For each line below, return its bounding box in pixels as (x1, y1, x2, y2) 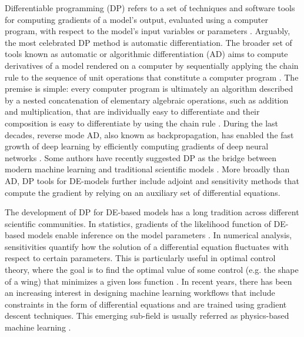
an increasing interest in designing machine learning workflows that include (5, 286, 275, 299)
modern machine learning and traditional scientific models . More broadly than (5, 163, 290, 175)
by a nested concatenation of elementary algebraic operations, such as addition (5, 94, 289, 106)
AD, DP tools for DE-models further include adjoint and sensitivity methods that (5, 174, 299, 186)
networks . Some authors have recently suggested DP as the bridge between (5, 151, 277, 164)
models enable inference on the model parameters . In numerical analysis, (27, 229, 292, 241)
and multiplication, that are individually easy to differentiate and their (5, 105, 260, 118)
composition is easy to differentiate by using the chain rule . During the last (5, 116, 279, 129)
